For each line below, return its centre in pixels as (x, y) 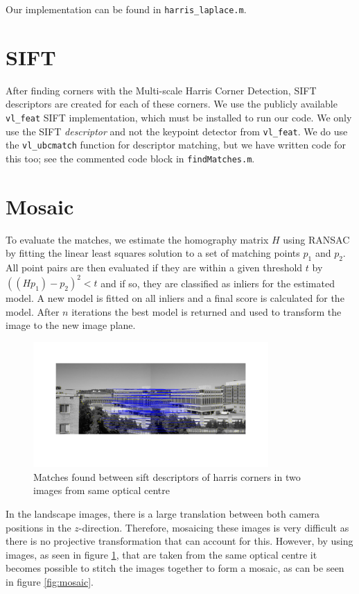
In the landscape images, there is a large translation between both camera (163, 513)
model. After (33, 311)
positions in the (38, 527)
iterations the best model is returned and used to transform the (207, 311)
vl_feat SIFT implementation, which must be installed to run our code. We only (179, 117)
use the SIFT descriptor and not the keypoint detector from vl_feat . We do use (177, 131)
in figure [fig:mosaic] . (50, 581)
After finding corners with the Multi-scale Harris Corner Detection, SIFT (161, 90)
